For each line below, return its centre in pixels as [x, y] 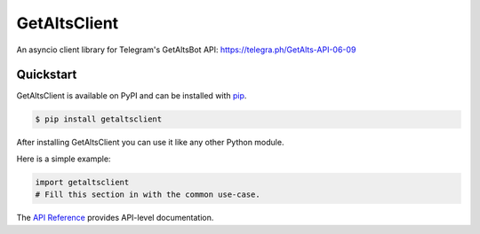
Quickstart [47, 75]
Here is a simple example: [64, 159]
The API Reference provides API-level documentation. [115, 218]
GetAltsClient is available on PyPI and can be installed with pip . [132, 96]
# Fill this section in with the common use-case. [148, 195]
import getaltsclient [82, 182]
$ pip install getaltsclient [99, 119]
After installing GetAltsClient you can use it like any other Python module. [150, 143]
